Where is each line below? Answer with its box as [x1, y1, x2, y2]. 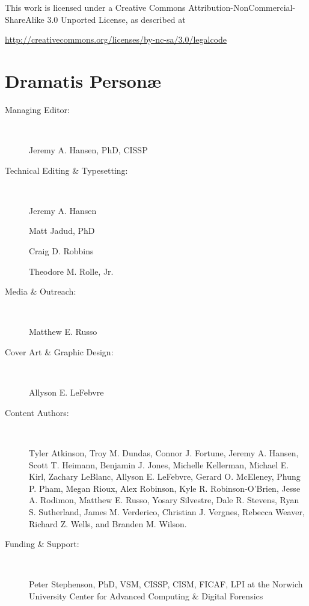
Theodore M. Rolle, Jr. [29, 265, 114, 277]
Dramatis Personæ [5, 68, 162, 93]
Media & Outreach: [5, 285, 76, 298]
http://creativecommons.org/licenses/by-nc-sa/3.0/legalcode [5, 33, 227, 46]
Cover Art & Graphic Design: [5, 346, 114, 358]
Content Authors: [5, 406, 69, 418]
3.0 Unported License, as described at [47, 13, 186, 25]
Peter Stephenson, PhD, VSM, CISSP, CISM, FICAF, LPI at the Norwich [29, 578, 303, 590]
